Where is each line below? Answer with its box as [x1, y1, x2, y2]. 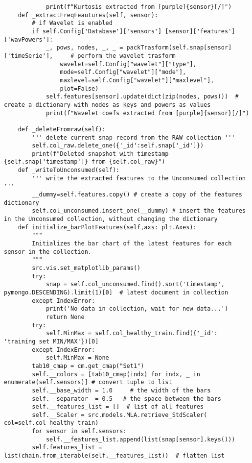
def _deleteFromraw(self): [18, 125, 106, 133]
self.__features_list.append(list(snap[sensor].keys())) [46, 436, 235, 443]
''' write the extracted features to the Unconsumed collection [32, 174, 246, 182]
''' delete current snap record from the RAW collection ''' [32, 134, 235, 141]
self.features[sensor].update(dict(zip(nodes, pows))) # [46, 93, 239, 100]
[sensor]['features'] [165, 27, 235, 35]
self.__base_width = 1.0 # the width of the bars [32, 387, 211, 394]
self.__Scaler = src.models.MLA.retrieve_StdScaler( [32, 411, 207, 418]
